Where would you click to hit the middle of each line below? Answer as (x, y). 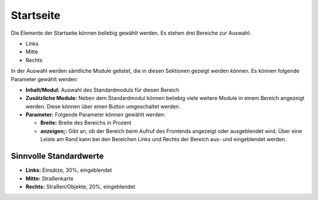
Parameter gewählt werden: (44, 79)
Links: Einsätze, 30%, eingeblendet (69, 170)
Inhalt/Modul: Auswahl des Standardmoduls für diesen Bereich (102, 90)
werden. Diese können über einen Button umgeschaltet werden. (103, 106)
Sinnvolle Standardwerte (57, 156)
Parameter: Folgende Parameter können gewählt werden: (96, 115)
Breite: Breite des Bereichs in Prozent (86, 123)
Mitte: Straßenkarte (49, 178)
